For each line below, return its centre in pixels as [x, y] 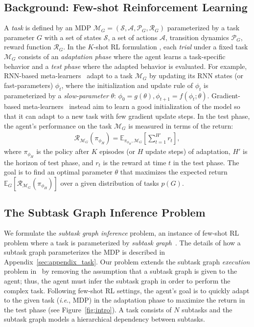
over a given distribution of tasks [110, 183]
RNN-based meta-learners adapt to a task [68, 76]
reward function [28, 47]
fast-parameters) [29, 85]
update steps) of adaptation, [188, 151]
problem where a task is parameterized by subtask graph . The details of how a [122, 242]
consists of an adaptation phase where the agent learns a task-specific [122, 56]
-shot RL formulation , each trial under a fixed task [171, 47]
